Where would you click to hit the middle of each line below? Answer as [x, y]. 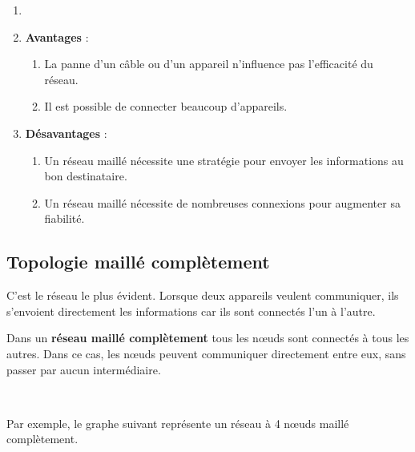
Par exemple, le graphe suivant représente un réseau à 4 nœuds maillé [178, 423]
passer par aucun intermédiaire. [84, 369]
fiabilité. [64, 218]
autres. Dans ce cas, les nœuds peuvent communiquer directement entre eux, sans [206, 353]
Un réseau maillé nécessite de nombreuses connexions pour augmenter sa [222, 202]
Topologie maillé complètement [138, 262]
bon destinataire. [86, 176]
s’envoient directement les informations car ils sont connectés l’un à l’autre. [191, 311]
